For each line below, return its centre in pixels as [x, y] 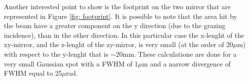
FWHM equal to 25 [33, 73]
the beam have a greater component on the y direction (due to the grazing [115, 25]
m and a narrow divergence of [186, 63]
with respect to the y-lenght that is [56, 54]
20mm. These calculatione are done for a [176, 54]
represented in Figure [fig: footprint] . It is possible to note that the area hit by [121, 16]
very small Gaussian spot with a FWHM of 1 [71, 63]
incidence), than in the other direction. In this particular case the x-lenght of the [124, 35]
